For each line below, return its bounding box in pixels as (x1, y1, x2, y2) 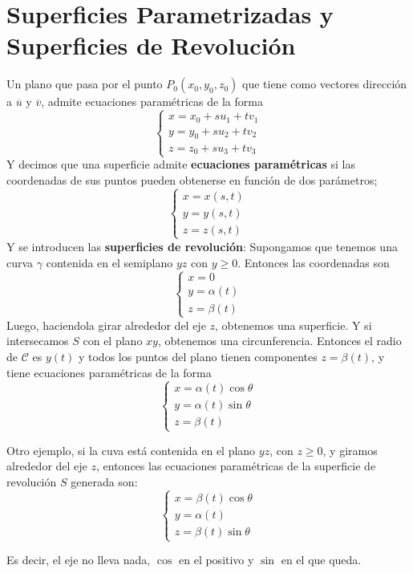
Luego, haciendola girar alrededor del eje (6, 316, 206, 333)
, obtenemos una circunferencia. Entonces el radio (157, 332, 402, 349)
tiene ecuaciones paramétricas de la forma (6, 364, 212, 380)
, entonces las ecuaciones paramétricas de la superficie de (95, 457, 376, 474)
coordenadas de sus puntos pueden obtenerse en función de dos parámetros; (6, 171, 378, 188)
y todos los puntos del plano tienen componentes (78, 347, 318, 364)
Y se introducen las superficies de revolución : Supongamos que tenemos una (6, 238, 398, 254)
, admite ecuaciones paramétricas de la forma (41, 93, 263, 110)
